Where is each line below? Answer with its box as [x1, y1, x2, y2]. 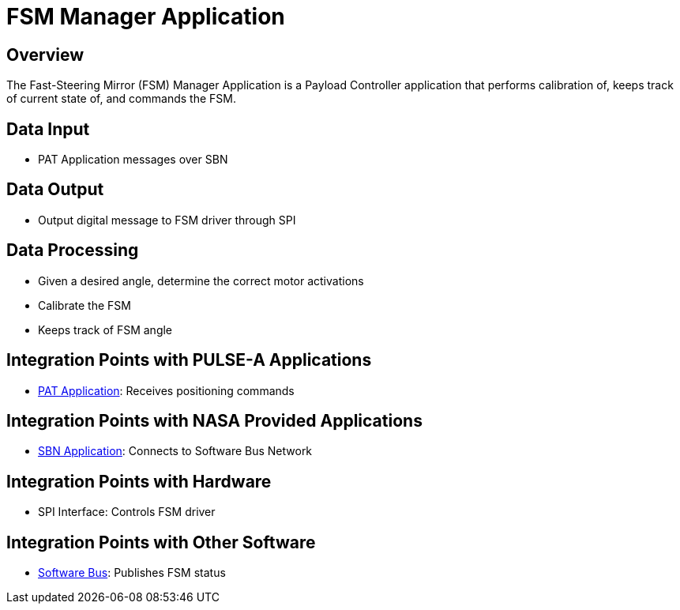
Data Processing [6, 240, 139, 261]
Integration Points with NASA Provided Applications [6, 410, 423, 431]
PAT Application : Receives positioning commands [38, 383, 295, 397]
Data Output [6, 179, 104, 200]
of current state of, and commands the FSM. [6, 92, 236, 106]
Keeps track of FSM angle [38, 322, 173, 337]
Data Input [6, 119, 90, 139]
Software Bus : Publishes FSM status [38, 566, 226, 580]
